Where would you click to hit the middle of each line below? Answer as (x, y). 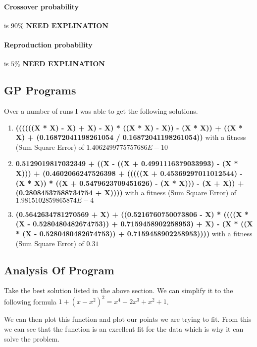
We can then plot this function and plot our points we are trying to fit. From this (128, 319)
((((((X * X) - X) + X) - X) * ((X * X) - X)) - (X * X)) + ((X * (129, 127)
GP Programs (40, 90)
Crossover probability (42, 6)
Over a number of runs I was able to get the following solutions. (101, 110)
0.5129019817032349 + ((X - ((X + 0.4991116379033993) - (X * (127, 163)
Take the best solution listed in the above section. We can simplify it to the (119, 290)
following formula (30, 301)
